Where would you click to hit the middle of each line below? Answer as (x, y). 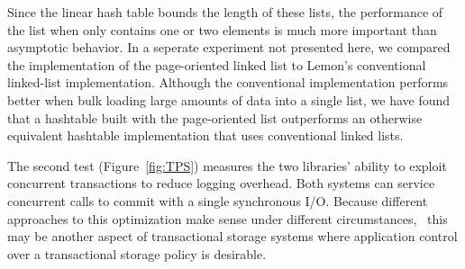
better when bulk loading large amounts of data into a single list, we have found (229, 99)
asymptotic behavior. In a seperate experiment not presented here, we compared (229, 47)
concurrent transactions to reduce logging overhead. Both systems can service (221, 183)
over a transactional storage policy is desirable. (137, 253)
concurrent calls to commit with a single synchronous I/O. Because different (218, 200)
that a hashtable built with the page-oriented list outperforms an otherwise (215, 117)
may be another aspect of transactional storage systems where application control (232, 236)
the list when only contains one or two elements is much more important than (222, 29)
